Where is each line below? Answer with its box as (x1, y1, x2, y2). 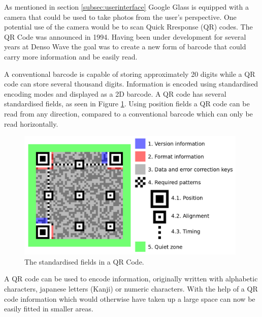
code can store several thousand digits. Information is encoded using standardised (4, 78, 258, 89)
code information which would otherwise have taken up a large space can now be (4, 293, 255, 304)
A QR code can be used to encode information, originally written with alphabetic (4, 273, 258, 284)
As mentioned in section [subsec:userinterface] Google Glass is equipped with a (4, 2, 249, 12)
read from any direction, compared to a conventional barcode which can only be (4, 108, 253, 119)
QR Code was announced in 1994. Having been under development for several (4, 31, 246, 42)
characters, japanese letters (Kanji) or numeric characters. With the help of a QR (4, 283, 258, 294)
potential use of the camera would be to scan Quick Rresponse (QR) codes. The (4, 21, 253, 32)
